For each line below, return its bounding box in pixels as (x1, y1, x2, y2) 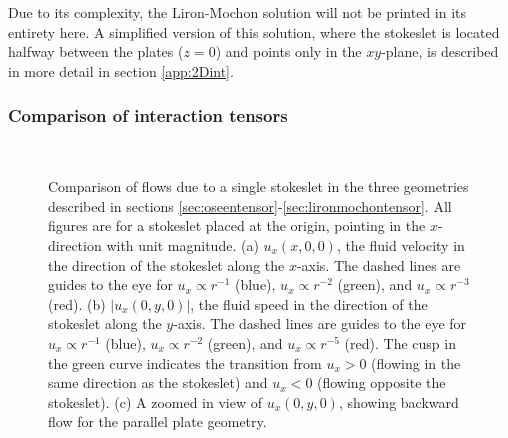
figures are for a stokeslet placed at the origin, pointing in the (48, 215, 426, 236)
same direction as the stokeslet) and (48, 372, 268, 393)
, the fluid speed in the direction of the (190, 293, 428, 314)
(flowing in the (371, 352, 461, 373)
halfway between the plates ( (8, 41, 184, 62)
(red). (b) (48, 293, 106, 314)
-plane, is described (381, 41, 499, 62)
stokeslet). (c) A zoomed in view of (48, 391, 263, 412)
